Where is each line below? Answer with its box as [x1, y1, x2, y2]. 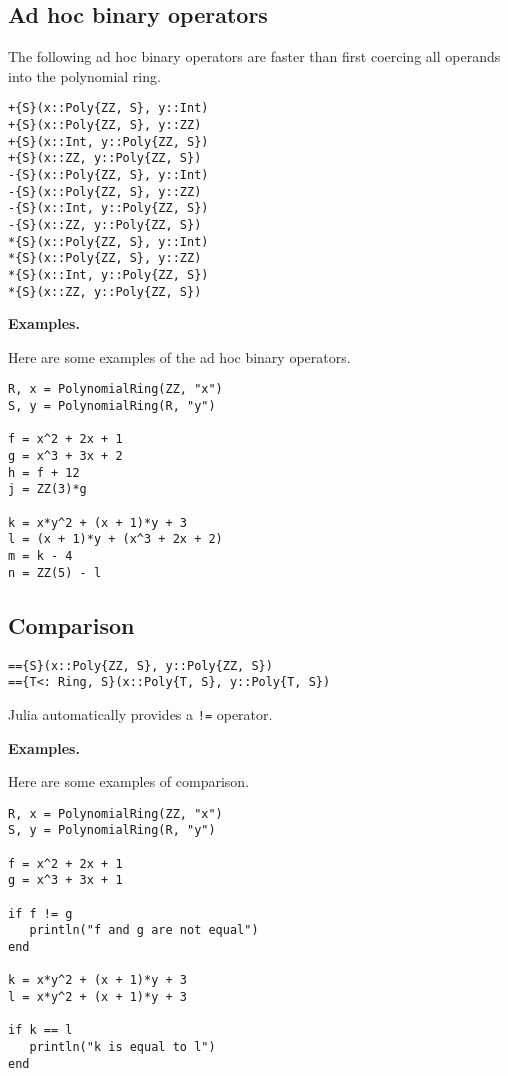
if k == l [8, 1023, 73, 1038]
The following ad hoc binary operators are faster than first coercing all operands [8, 46, 501, 67]
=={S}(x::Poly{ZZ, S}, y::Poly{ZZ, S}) [8, 658, 273, 673]
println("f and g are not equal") [29, 923, 259, 938]
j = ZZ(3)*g [8, 482, 87, 497]
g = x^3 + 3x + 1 [8, 873, 123, 888]
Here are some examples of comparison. [8, 771, 250, 792]
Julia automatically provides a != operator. [8, 703, 273, 724]
